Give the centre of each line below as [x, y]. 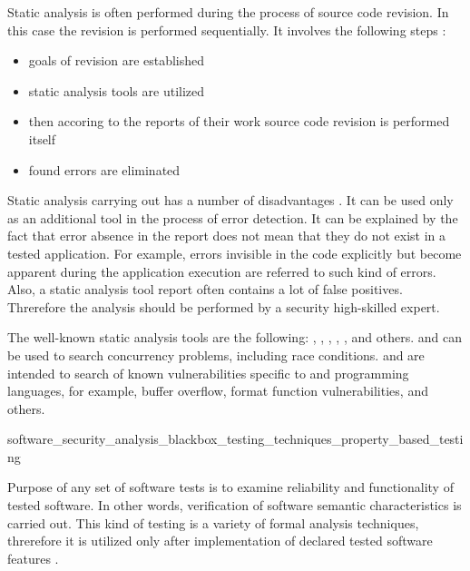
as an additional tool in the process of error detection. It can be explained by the [233, 217]
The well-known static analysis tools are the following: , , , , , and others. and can [235, 337]
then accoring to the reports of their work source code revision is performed [239, 121]
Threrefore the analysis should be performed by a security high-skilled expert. [224, 306]
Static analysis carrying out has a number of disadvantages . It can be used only [230, 200]
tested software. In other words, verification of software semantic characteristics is [235, 505]
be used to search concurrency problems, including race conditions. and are [216, 354]
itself [42, 138]
